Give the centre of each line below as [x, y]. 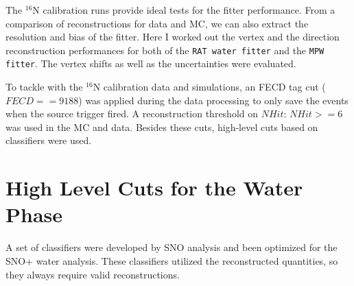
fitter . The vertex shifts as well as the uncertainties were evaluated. [151, 63]
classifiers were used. [49, 140]
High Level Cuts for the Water [154, 188]
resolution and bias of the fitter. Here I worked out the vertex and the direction [173, 37]
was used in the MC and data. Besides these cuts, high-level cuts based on [162, 127]
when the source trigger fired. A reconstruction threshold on [132, 114]
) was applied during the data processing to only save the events [213, 100]
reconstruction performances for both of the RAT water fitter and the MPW [165, 50]
